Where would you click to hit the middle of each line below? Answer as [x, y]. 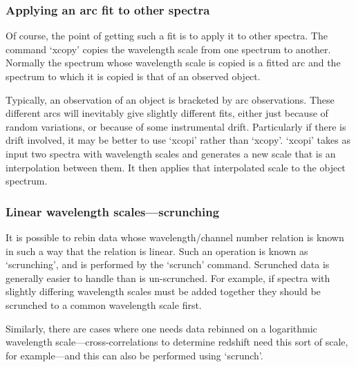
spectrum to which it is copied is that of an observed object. [133, 76]
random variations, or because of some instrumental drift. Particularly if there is [176, 126]
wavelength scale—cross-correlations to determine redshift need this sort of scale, [177, 342]
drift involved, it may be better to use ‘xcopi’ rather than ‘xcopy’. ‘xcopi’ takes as [178, 140]
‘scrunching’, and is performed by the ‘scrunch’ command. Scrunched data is [168, 264]
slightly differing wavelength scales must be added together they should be [163, 291]
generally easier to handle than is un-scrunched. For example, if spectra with [168, 277]
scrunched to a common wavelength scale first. [104, 304]
